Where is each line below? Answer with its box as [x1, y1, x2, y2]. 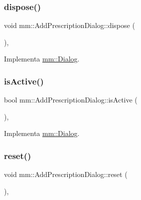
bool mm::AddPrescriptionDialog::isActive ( [4, 94, 138, 105]
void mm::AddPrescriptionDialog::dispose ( [4, 20, 135, 30]
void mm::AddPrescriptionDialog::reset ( [4, 169, 128, 179]
